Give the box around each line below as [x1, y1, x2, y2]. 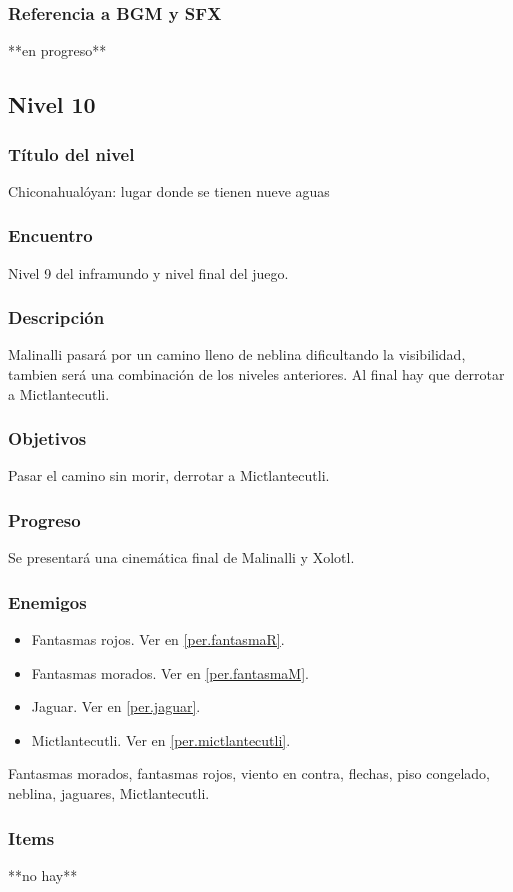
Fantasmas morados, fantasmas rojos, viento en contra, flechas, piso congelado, [8, 763, 490, 784]
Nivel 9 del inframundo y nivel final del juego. [8, 262, 289, 283]
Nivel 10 [8, 89, 96, 120]
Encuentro [8, 223, 93, 248]
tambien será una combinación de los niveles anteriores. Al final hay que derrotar [8, 364, 505, 385]
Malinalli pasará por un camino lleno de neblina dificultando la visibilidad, [8, 344, 466, 365]
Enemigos [8, 589, 87, 614]
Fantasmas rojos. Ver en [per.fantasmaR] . [31, 629, 285, 650]
